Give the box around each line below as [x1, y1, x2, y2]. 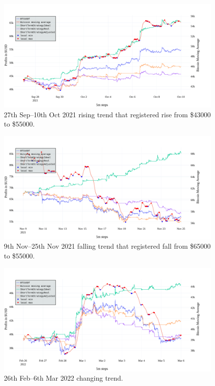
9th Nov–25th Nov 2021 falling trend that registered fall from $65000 [4, 241, 211, 251]
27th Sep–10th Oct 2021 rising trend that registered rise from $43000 [4, 109, 211, 119]
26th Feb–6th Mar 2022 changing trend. [4, 373, 123, 383]
